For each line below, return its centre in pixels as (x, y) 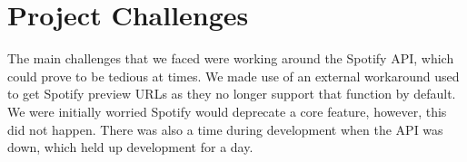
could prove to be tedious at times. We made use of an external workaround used (233, 76)
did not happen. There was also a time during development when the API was (225, 129)
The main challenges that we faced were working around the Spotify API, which (231, 58)
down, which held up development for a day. (130, 147)
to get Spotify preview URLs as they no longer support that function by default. (232, 94)
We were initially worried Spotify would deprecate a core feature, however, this (227, 111)
